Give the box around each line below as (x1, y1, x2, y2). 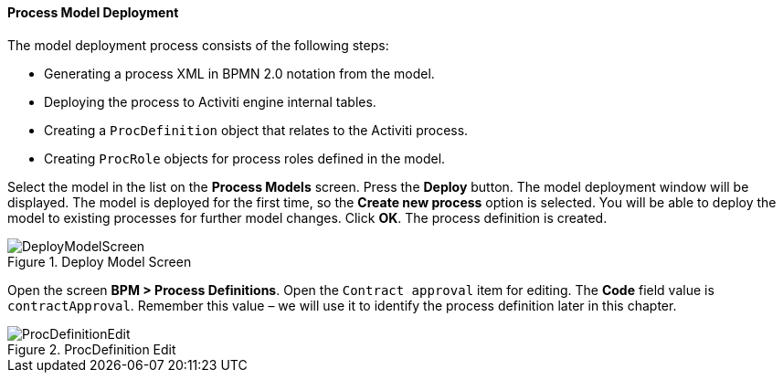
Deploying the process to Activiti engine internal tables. (44, 93, 376, 110)
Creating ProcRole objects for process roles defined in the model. (44, 150, 446, 166)
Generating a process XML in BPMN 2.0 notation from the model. (44, 65, 435, 81)
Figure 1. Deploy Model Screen (7, 253, 192, 269)
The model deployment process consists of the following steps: (7, 37, 389, 53)
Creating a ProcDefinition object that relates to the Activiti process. (44, 121, 469, 138)
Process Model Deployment (7, 5, 179, 20)
